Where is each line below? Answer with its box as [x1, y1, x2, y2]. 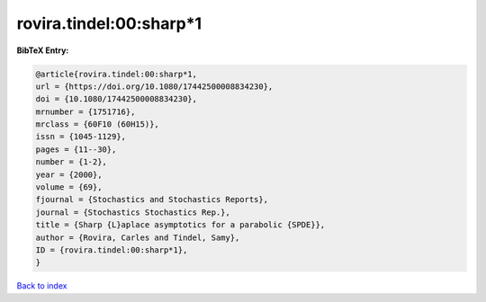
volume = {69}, [35, 182, 103, 192]
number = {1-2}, [35, 157, 108, 167]
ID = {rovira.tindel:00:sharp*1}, [35, 245, 188, 255]
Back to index [16, 280, 67, 291]
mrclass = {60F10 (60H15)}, [35, 120, 159, 129]
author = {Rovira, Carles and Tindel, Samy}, [35, 232, 240, 243]
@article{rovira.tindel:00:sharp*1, [35, 68, 198, 79]
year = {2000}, [35, 169, 103, 180]
